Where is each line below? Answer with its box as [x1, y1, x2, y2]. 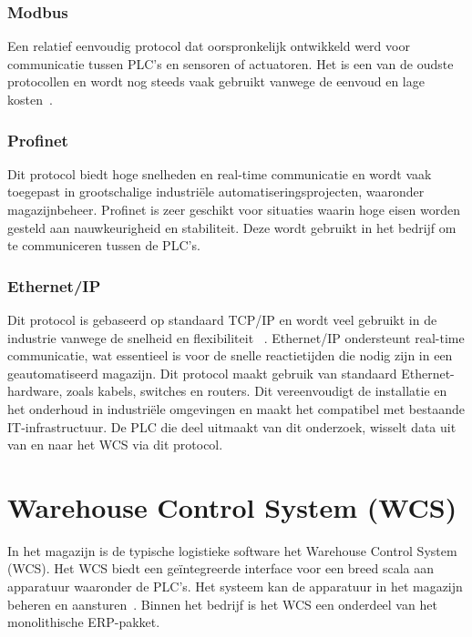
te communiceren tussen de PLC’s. [7, 236, 200, 255]
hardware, [7, 381, 63, 400]
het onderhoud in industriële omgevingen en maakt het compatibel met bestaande [7, 399, 465, 418]
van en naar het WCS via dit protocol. [7, 435, 223, 454]
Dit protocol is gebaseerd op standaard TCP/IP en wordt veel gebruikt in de [7, 310, 437, 329]
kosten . [7, 90, 53, 108]
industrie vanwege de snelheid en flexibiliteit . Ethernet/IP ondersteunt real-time [7, 328, 465, 347]
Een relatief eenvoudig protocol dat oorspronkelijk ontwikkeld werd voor [7, 36, 410, 56]
